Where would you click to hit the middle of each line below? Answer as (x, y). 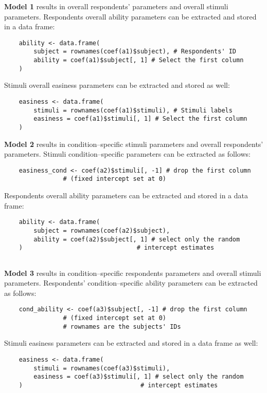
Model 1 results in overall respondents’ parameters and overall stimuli (116, 6)
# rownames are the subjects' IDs (122, 326)
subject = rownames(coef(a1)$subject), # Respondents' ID (135, 52)
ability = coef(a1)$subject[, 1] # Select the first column (139, 60)
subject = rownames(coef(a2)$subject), (102, 230)
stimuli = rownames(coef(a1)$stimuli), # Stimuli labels (133, 110)
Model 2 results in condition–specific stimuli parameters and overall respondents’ (134, 144)
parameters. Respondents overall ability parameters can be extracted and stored (130, 16)
